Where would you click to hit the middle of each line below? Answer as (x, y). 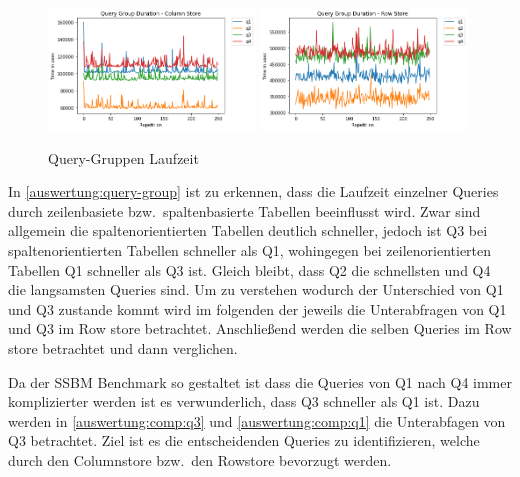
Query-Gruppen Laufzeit (123, 157)
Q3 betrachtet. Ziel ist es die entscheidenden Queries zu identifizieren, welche (244, 440)
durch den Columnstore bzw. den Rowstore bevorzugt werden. (200, 460)
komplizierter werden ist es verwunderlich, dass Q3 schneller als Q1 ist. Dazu (244, 401)
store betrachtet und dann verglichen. (123, 348)
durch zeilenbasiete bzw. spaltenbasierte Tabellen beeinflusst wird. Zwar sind (244, 210)
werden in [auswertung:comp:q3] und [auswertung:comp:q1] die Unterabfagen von (257, 420)
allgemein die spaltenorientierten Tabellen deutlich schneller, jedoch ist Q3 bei (248, 230)
